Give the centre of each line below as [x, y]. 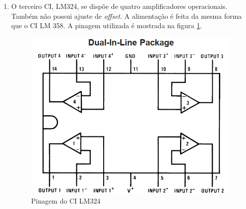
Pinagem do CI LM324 [66, 201]
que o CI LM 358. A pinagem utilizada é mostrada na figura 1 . [107, 25]
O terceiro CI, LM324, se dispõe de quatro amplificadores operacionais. [119, 6]
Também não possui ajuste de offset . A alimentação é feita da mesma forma [126, 16]
